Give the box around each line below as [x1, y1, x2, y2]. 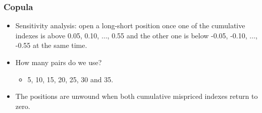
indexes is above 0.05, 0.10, [15, 30, 99, 40]
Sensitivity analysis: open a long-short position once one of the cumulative [15, 20, 245, 31]
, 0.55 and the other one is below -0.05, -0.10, [107, 30, 247, 40]
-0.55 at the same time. [15, 40, 87, 50]
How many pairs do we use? [15, 57, 102, 67]
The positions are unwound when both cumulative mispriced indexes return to [15, 91, 258, 101]
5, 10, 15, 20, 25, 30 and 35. [27, 74, 114, 84]
